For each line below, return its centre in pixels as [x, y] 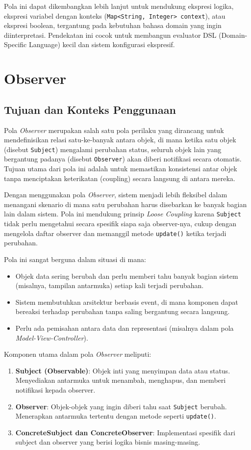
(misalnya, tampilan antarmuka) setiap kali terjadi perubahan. [110, 285]
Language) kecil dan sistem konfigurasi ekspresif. [102, 44]
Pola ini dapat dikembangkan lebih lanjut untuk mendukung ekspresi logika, [119, 6]
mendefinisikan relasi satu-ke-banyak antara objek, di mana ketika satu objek [120, 140]
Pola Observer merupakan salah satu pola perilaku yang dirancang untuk [114, 130]
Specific [15, 44]
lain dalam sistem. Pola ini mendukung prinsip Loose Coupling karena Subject [123, 214]
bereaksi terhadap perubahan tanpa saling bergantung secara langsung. [123, 311]
